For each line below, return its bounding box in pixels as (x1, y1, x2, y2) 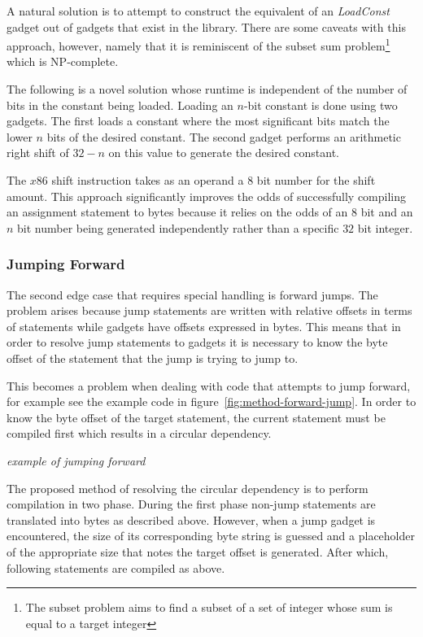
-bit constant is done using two (243, 96, 398, 113)
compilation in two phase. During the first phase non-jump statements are (7, 495, 376, 513)
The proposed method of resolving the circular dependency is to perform (7, 479, 368, 496)
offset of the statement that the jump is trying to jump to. (7, 349, 299, 366)
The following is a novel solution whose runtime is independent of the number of (7, 81, 408, 98)
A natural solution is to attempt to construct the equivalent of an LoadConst (7, 2, 390, 19)
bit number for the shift (256, 172, 376, 188)
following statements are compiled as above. (7, 559, 225, 576)
